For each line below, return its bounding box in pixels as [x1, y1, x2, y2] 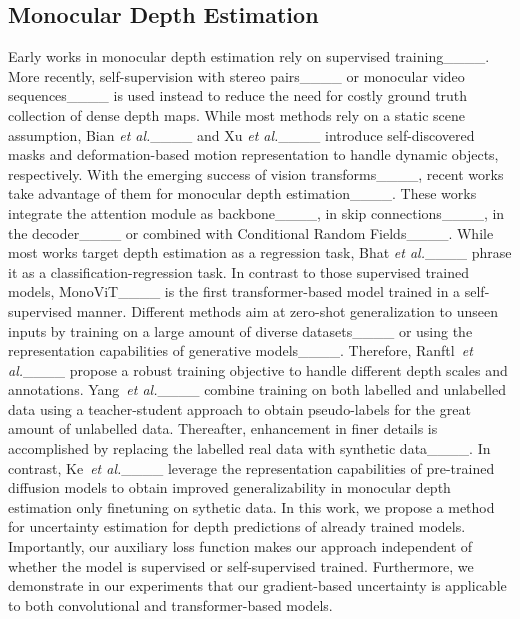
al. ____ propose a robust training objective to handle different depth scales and [8, 359, 508, 380]
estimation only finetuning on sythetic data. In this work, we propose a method [8, 496, 495, 517]
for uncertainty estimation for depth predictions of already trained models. [8, 516, 466, 537]
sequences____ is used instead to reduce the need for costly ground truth [8, 85, 468, 106]
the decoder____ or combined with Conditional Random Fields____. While [8, 222, 494, 243]
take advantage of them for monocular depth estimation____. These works [8, 183, 477, 204]
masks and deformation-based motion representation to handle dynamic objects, [8, 144, 499, 165]
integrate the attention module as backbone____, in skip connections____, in [8, 202, 505, 223]
